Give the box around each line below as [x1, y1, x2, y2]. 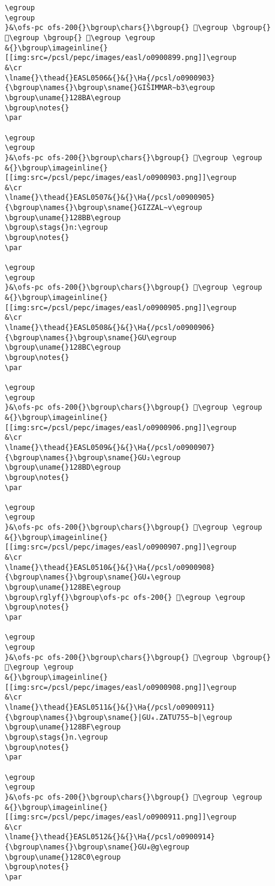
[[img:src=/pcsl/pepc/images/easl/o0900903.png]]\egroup [5, 173, 237, 182]
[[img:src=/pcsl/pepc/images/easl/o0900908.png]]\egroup [5, 683, 237, 692]
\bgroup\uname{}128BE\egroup [5, 583, 121, 592]
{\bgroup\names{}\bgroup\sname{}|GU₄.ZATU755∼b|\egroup [5, 713, 232, 722]
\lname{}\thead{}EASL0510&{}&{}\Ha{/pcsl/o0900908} [5, 563, 215, 572]
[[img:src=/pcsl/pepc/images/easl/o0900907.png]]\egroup [5, 543, 237, 552]
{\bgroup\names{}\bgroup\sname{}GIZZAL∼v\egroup [5, 203, 203, 212]
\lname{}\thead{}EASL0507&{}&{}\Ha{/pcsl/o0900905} [5, 193, 215, 202]
